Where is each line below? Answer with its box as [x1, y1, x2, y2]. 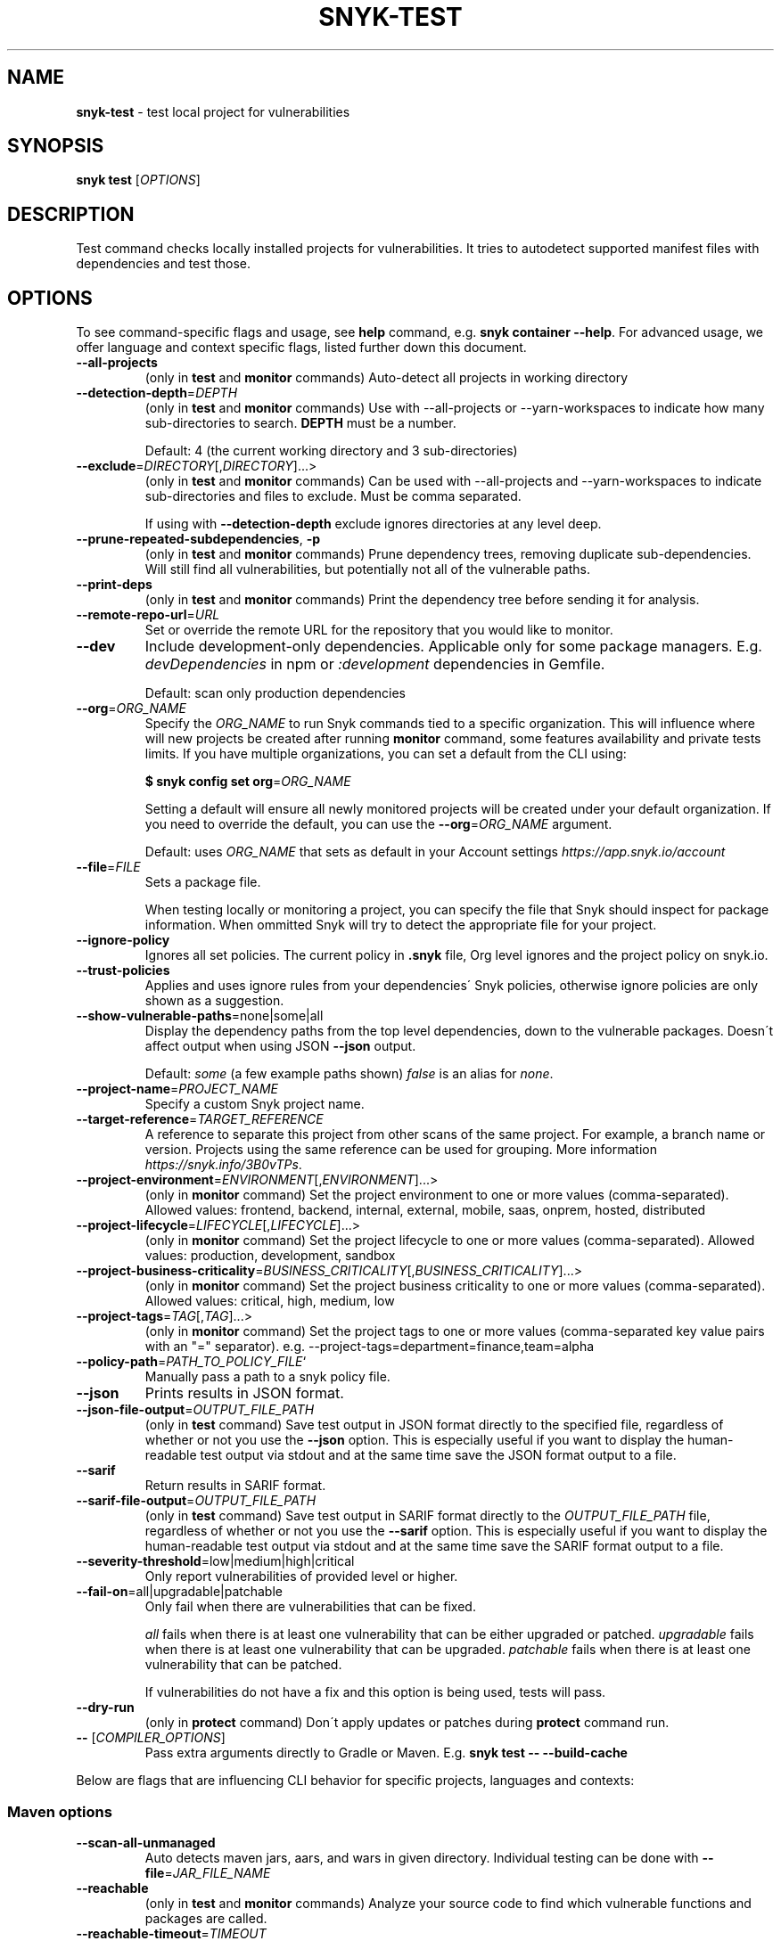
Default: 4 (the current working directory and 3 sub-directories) [144, 443, 518, 459]
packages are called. [144, 1910, 267, 1926]
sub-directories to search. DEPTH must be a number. [144, 415, 456, 431]
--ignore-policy [76, 932, 170, 948]
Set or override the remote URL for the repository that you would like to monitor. [144, 622, 613, 638]
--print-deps [76, 577, 152, 593]
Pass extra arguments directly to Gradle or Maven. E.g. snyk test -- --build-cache [144, 1745, 628, 1761]
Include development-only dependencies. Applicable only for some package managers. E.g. [144, 637, 762, 656]
